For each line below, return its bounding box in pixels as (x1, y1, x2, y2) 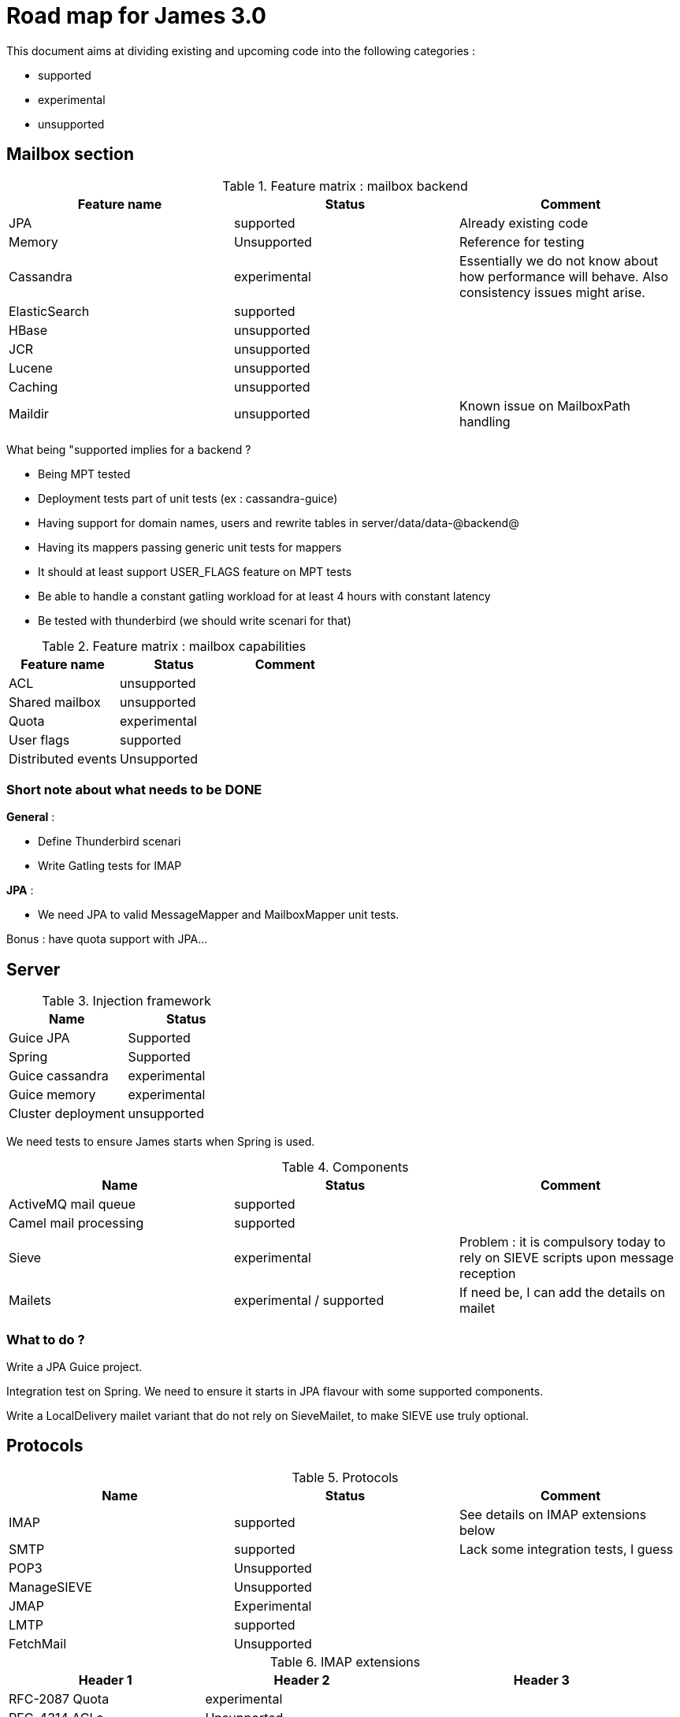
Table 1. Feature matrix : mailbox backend (222, 177, 468, 194)
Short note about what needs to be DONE (6, 781, 262, 797)
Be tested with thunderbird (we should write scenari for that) (38, 613, 351, 627)
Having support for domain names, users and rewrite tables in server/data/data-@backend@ (38, 515, 519, 530)
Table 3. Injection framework (42, 993, 211, 1009)
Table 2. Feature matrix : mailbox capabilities (42, 637, 307, 654)
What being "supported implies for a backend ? (6, 442, 251, 456)
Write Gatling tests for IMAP (38, 859, 182, 873)
